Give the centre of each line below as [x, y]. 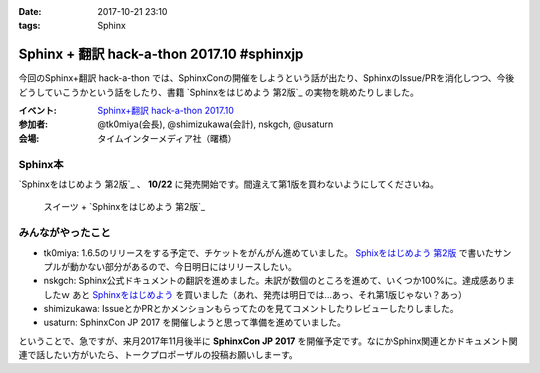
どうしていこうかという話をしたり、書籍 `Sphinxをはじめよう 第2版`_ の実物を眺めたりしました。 [218, 92]
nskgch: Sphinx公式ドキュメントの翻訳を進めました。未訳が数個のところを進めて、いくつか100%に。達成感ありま [279, 281]
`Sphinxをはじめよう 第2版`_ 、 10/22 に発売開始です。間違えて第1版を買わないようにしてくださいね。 [228, 184]
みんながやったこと [65, 233]
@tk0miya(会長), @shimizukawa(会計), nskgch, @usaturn [215, 124]
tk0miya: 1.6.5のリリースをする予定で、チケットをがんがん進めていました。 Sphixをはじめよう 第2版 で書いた [269, 252]
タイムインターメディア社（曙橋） [167, 138]
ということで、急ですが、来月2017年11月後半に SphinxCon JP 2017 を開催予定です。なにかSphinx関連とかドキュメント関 [268, 341]
